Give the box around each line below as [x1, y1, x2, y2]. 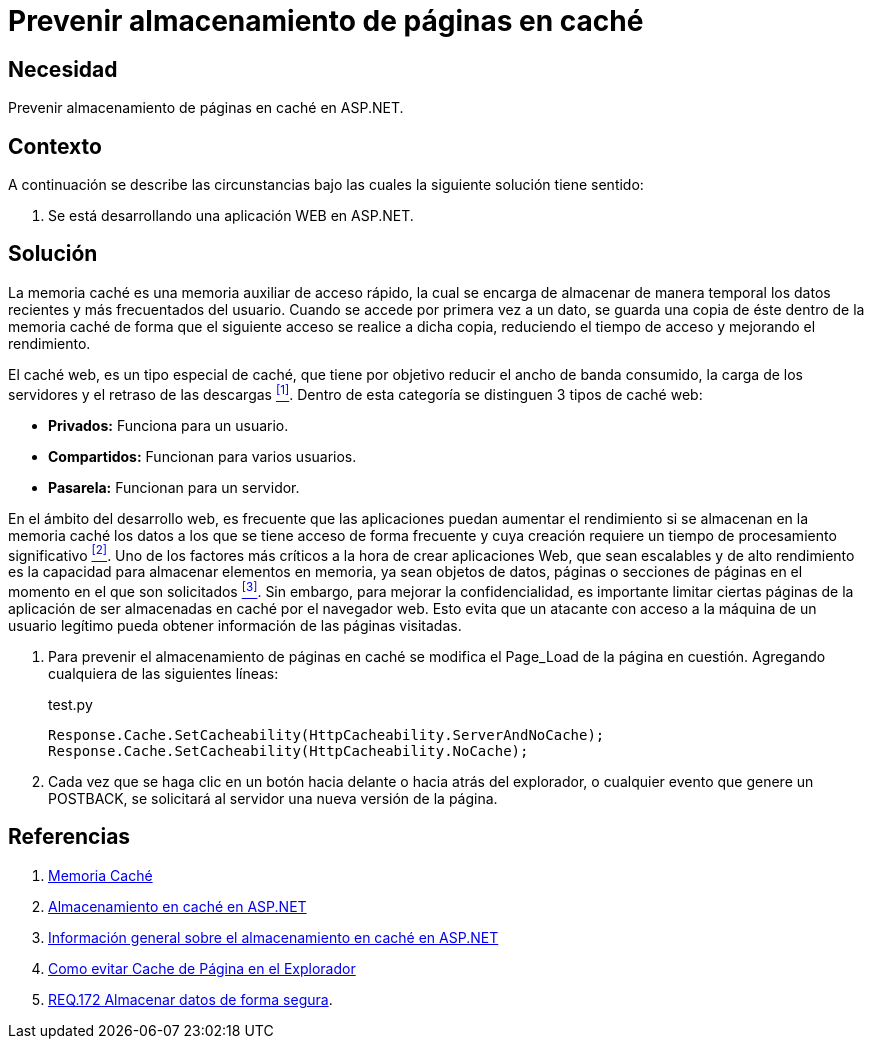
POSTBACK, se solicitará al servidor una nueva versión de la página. [48, 789, 498, 807]
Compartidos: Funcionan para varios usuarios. [48, 447, 357, 465]
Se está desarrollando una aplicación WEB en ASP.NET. [48, 207, 414, 225]
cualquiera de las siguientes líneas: [48, 664, 279, 682]
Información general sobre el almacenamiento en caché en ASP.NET [48, 928, 499, 946]
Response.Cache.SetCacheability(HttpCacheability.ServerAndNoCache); [48, 726, 605, 743]
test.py [48, 695, 93, 713]
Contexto [8, 133, 102, 159]
